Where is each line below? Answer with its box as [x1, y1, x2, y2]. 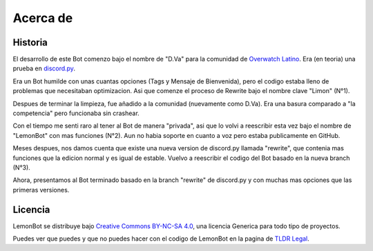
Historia [12, 37, 48, 48]
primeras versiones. [12, 185, 70, 194]
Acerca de [12, 10, 73, 26]
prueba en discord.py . [12, 64, 76, 72]
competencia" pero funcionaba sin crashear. [12, 109, 140, 117]
